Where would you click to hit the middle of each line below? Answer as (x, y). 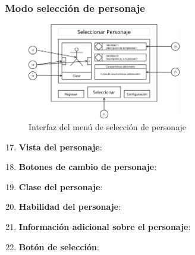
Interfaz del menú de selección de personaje (108, 127)
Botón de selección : (59, 246)
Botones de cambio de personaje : (88, 167)
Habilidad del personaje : (70, 207)
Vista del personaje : (60, 147)
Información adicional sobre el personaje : (105, 227)
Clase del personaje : (61, 186)
